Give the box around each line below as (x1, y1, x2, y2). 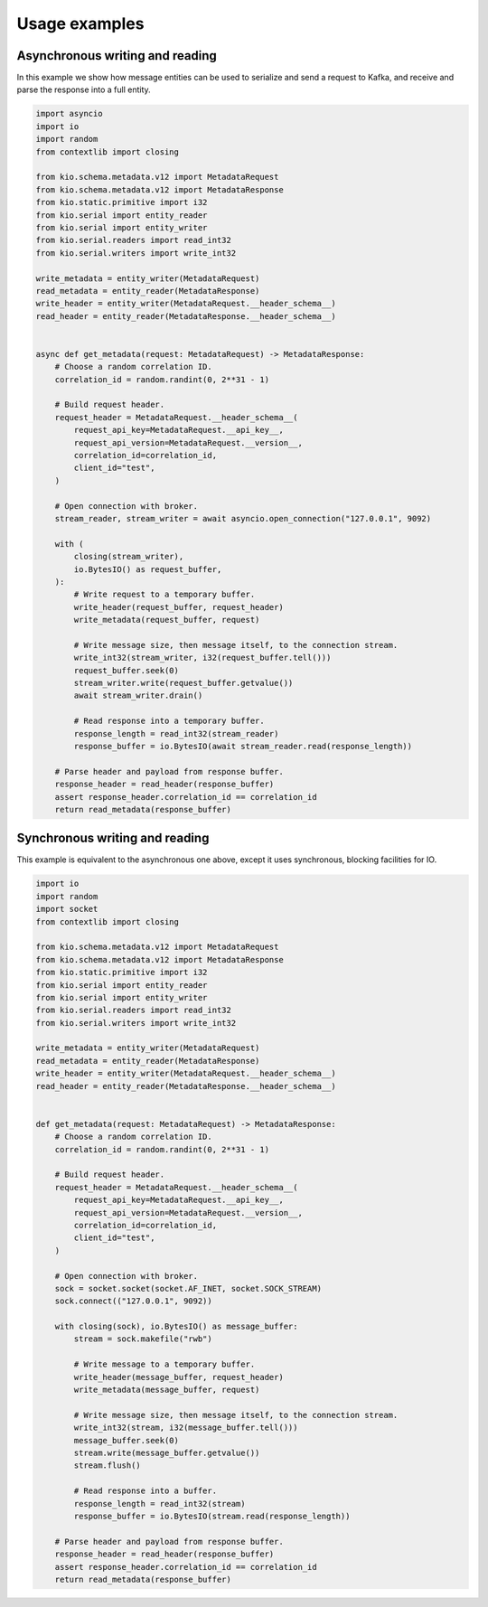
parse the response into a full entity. (16, 84, 151, 95)
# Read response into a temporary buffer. (73, 716, 266, 727)
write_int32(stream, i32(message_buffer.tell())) (73, 1423, 298, 1433)
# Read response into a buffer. (73, 1486, 217, 1496)
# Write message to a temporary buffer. (73, 1359, 256, 1369)
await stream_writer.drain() (73, 691, 203, 700)
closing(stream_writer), (73, 551, 184, 562)
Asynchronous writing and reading (16, 48, 217, 63)
